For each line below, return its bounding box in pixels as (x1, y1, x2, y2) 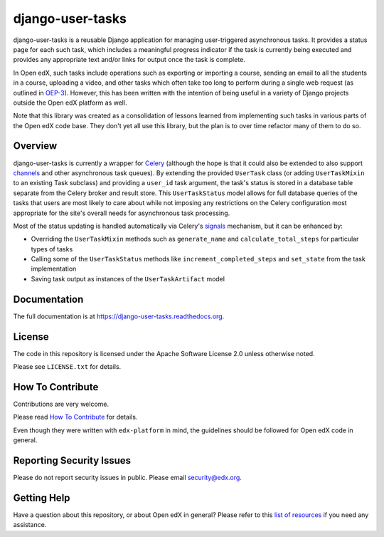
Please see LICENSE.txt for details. (13, 363, 122, 371)
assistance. (13, 521, 47, 529)
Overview (13, 140, 58, 152)
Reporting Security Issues (13, 454, 132, 466)
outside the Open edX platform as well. (13, 98, 127, 107)
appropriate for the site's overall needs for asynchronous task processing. (13, 209, 230, 217)
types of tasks (31, 244, 73, 253)
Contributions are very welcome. (13, 400, 110, 408)
